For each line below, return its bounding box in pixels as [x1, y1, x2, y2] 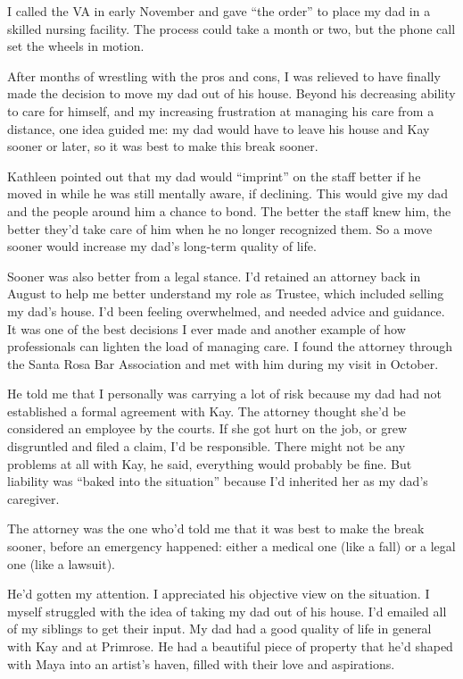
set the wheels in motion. [7, 37, 145, 55]
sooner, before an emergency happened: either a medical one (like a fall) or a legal [7, 537, 456, 556]
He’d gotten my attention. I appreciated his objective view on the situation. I [7, 584, 430, 603]
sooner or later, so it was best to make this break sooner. [7, 137, 318, 155]
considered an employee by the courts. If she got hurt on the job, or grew [7, 419, 408, 438]
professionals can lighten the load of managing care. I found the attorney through [7, 337, 452, 356]
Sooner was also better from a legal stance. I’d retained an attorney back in [7, 266, 421, 285]
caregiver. [7, 489, 60, 507]
